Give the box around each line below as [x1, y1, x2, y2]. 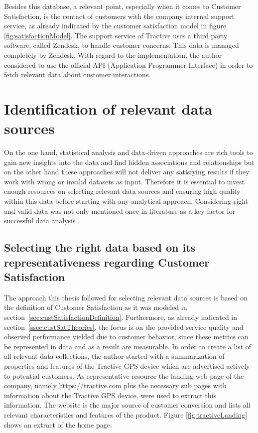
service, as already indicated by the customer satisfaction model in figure [4, 20, 227, 31]
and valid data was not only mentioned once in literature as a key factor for [4, 205, 236, 216]
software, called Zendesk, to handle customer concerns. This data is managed [4, 40, 239, 50]
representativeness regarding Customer [4, 254, 210, 270]
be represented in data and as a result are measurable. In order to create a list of [4, 341, 252, 351]
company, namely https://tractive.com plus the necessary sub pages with [4, 380, 227, 391]
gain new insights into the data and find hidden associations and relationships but [4, 156, 255, 167]
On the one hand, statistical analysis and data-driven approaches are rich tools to [4, 147, 253, 157]
